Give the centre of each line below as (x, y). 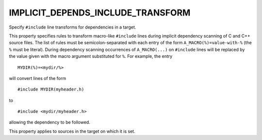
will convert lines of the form (38, 78)
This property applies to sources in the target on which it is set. (72, 131)
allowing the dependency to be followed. (50, 122)
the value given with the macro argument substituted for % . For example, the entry (91, 56)
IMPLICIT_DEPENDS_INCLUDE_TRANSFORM (100, 13)
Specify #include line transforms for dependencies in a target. (73, 27)
